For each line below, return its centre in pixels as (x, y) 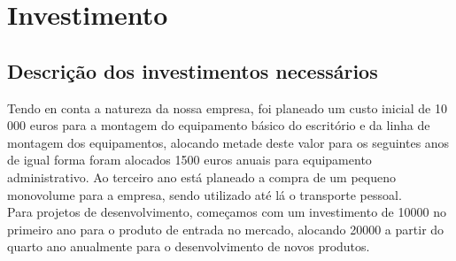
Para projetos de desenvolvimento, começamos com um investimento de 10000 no (227, 212)
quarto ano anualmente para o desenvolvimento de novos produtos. (189, 246)
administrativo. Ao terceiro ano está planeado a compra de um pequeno (201, 177)
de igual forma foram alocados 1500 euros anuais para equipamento (189, 160)
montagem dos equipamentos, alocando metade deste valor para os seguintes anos (228, 142)
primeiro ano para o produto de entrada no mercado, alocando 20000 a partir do (226, 229)
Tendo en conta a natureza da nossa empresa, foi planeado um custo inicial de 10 (227, 107)
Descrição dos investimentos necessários (193, 70)
